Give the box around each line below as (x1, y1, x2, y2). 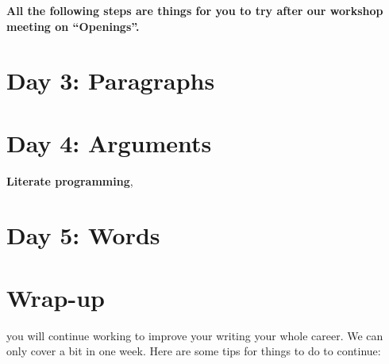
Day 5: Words (6, 219, 160, 251)
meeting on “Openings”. (6, 17, 140, 34)
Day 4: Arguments (6, 126, 212, 159)
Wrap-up (6, 281, 105, 313)
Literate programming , (6, 172, 133, 189)
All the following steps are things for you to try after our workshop (6, 2, 383, 18)
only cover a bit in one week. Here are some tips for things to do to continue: (6, 343, 381, 359)
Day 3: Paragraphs (6, 64, 215, 97)
